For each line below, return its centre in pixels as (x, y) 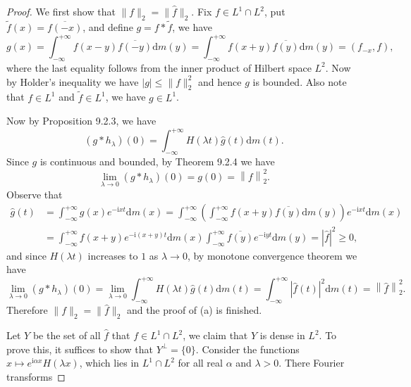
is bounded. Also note (300, 81)
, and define (108, 27)
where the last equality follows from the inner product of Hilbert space (159, 67)
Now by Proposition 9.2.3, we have (81, 121)
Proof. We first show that (61, 11)
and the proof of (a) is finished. (194, 310)
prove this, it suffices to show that (80, 349)
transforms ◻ (36, 376)
